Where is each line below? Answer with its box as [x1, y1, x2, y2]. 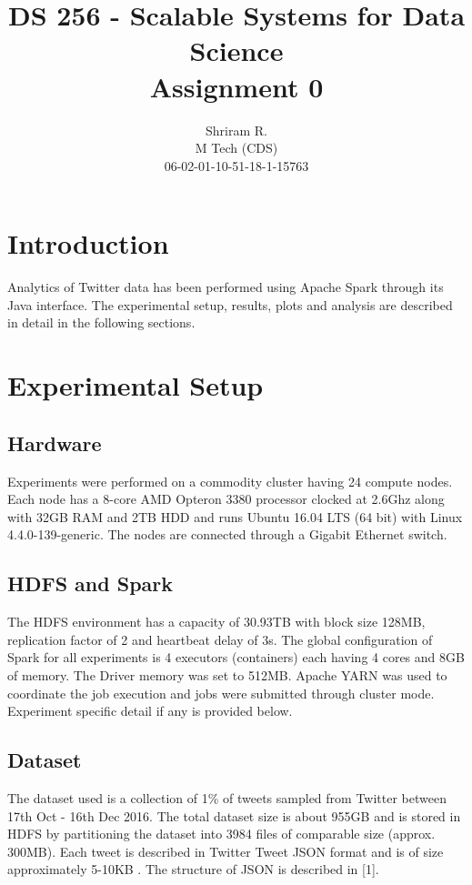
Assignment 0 [149, 67, 324, 105]
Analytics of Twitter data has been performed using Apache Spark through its [7, 277, 444, 297]
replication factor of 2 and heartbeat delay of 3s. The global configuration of [7, 629, 433, 649]
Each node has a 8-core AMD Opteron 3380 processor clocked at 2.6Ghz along [7, 489, 445, 508]
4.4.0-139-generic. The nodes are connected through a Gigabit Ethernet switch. [7, 525, 447, 544]
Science [189, 32, 284, 69]
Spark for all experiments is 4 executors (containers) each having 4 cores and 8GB [7, 648, 465, 667]
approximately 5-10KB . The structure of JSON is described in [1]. [7, 860, 379, 879]
